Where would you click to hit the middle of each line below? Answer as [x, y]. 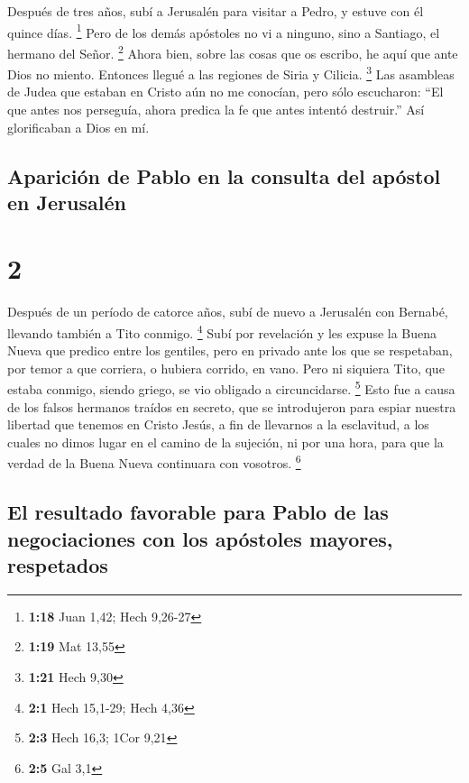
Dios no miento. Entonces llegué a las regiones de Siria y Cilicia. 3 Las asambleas [231, 73]
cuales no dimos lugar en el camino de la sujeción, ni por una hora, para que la [225, 442]
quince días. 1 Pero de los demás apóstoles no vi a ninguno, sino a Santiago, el [224, 31]
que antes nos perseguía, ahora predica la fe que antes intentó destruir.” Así [216, 109]
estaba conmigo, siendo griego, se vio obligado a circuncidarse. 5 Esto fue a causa [231, 388]
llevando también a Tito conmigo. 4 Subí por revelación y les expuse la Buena [222, 332]
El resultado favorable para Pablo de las [198, 512]
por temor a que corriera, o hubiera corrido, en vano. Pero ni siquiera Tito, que [226, 368]
